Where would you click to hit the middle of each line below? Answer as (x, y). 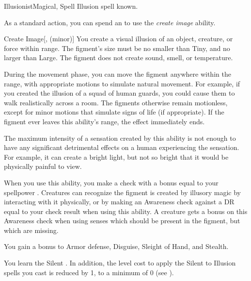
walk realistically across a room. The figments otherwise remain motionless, (116, 102)
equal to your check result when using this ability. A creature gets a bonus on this (126, 211)
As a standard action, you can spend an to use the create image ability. (110, 22)
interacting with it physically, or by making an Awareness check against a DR (119, 202)
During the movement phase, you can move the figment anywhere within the (118, 74)
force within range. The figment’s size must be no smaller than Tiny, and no (117, 48)
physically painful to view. (43, 166)
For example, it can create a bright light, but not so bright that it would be (116, 157)
